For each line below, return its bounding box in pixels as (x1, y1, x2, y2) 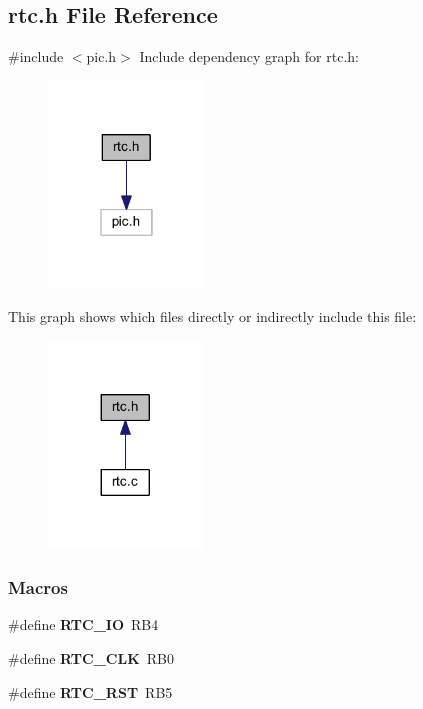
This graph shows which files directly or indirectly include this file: (8, 306, 417, 327)
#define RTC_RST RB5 (8, 681, 173, 702)
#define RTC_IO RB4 (8, 614, 159, 635)
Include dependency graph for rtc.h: (139, 46, 359, 67)
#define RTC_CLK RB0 (8, 647, 175, 668)
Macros (8, 575, 68, 600)
